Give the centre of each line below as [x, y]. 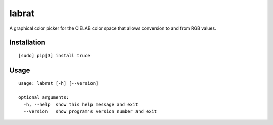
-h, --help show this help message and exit [81, 104]
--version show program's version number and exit [90, 111]
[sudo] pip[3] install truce [54, 56]
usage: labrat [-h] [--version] [58, 83]
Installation [27, 43]
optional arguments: [44, 98]
